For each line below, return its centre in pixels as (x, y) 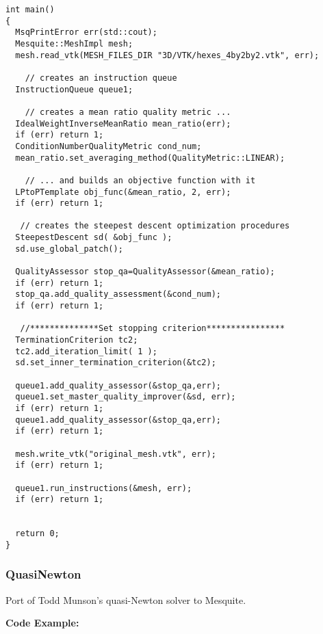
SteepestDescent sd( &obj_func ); (94, 238)
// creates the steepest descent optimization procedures (155, 226)
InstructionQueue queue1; (74, 89)
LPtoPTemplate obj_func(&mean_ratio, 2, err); (123, 192)
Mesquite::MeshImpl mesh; (74, 43)
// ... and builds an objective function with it (140, 180)
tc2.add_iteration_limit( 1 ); (86, 351)
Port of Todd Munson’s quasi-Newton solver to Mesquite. (126, 599)
